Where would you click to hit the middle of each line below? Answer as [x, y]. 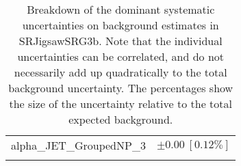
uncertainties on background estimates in [120, 25]
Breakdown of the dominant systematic [121, 9]
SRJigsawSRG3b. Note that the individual [120, 41]
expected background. [121, 119]
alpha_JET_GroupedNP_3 [78, 145]
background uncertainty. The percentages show [121, 88]
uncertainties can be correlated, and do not [121, 56]
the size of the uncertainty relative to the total [120, 103]
